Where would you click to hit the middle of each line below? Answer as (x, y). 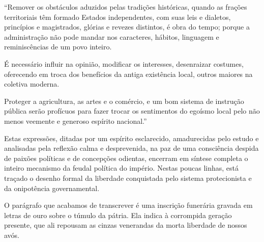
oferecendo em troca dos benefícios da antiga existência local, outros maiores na (128, 74)
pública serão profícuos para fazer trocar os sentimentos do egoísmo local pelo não (132, 111)
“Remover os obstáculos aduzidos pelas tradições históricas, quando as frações (126, 7)
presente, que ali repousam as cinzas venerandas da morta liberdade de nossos (126, 225)
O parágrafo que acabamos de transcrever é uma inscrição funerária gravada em (128, 205)
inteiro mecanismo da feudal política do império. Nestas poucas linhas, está (121, 168)
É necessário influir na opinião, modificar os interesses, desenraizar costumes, (124, 63)
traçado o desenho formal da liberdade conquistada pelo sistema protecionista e (128, 178)
